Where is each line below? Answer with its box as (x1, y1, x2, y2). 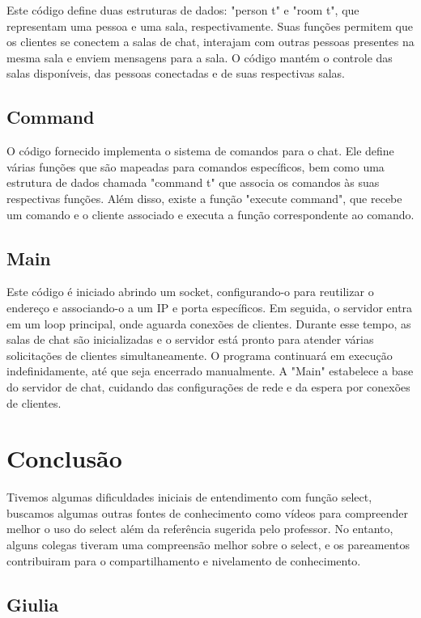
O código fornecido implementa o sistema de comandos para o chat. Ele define (6, 142, 394, 159)
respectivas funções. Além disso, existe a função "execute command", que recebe (6, 189, 402, 206)
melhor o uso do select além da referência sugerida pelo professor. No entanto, (6, 520, 393, 537)
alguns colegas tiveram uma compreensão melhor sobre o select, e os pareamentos (6, 536, 410, 552)
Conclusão (6, 442, 122, 475)
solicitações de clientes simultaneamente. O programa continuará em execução (6, 346, 393, 363)
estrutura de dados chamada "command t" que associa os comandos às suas (6, 174, 380, 191)
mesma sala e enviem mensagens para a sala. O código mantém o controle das (6, 49, 393, 66)
